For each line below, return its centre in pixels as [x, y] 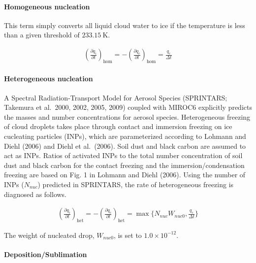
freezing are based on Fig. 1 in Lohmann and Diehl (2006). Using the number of [125, 175]
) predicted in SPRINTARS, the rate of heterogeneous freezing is [136, 184]
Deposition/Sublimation [46, 254]
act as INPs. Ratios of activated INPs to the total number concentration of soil [123, 155]
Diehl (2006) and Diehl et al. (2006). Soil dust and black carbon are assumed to [125, 146]
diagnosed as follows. [35, 194]
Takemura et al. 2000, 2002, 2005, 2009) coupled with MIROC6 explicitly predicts [128, 107]
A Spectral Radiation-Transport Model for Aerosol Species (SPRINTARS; [116, 97]
